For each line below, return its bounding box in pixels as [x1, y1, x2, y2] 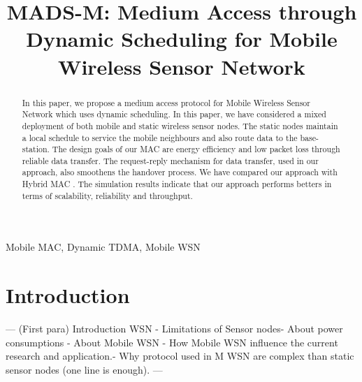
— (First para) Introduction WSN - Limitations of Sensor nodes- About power [6, 321, 343, 336]
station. [22, 143, 50, 155]
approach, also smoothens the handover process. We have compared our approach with [22, 166, 338, 178]
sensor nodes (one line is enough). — [6, 362, 163, 376]
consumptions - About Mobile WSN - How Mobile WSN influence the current [6, 335, 338, 349]
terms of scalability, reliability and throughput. [22, 189, 193, 201]
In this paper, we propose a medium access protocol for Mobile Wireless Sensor [22, 96, 310, 108]
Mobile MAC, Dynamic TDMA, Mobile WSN [6, 240, 201, 254]
